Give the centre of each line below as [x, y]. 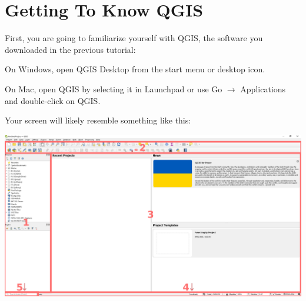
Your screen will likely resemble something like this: [98, 120]
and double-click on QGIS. [53, 100]
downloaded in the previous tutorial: [70, 49]
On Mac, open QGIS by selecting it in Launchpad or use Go [114, 88]
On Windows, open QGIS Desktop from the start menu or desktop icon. [135, 69]
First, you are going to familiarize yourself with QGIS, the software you [134, 38]
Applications [263, 88]
